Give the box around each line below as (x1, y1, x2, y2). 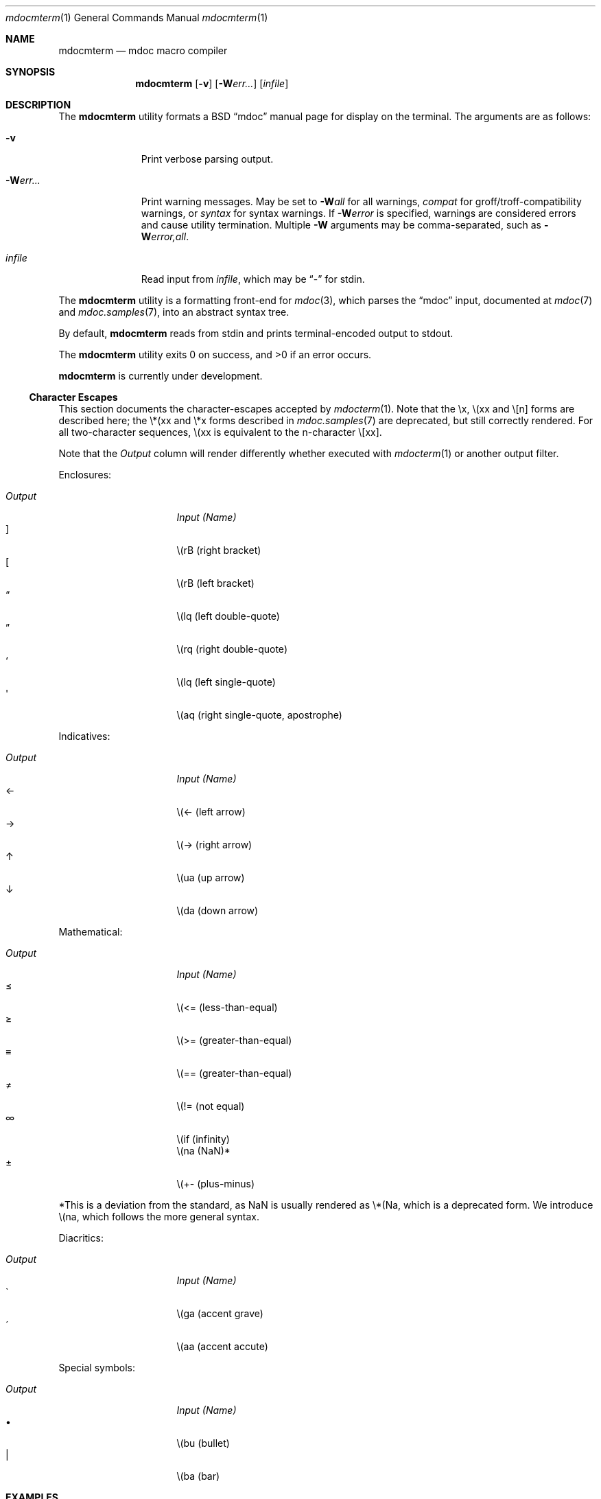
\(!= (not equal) (176, 1100, 245, 1112)
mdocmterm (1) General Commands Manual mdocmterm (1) (5, 12, 268, 23)
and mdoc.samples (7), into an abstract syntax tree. (58, 306, 290, 318)
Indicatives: (58, 730, 110, 742)
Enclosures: (58, 469, 112, 480)
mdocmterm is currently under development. (58, 370, 263, 382)
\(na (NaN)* (176, 1145, 231, 1157)
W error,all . (141, 231, 189, 242)
